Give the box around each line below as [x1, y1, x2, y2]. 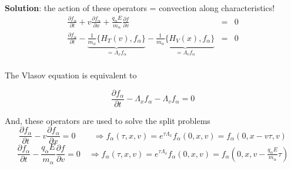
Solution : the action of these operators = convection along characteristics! [5, 2, 275, 13]
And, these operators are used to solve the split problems [5, 114, 210, 126]
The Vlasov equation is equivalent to [5, 68, 137, 81]
